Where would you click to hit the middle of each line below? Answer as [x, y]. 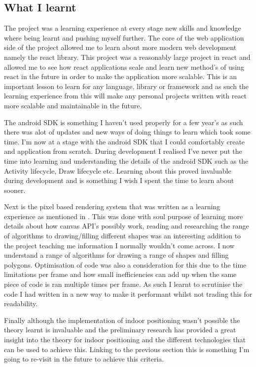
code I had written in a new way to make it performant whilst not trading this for [128, 294]
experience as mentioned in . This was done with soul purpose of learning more [124, 216]
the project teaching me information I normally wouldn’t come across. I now [119, 245]
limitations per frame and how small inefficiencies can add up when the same [120, 274]
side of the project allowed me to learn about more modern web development [120, 47]
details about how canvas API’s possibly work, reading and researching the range [127, 226]
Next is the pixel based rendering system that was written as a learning [112, 206]
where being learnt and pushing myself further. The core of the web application [124, 37]
